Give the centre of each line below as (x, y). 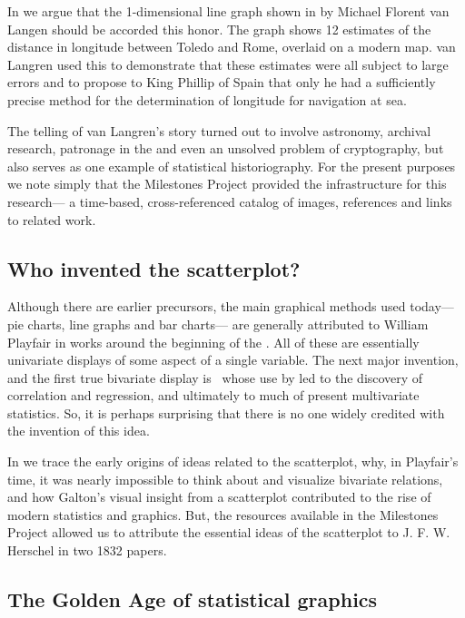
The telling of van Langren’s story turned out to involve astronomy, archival (219, 130)
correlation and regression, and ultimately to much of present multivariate (213, 395)
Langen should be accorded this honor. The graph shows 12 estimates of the (219, 29)
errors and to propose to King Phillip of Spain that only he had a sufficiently (222, 82)
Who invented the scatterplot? (154, 268)
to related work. (52, 219)
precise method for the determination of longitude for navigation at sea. (207, 99)
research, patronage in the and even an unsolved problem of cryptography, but (226, 148)
